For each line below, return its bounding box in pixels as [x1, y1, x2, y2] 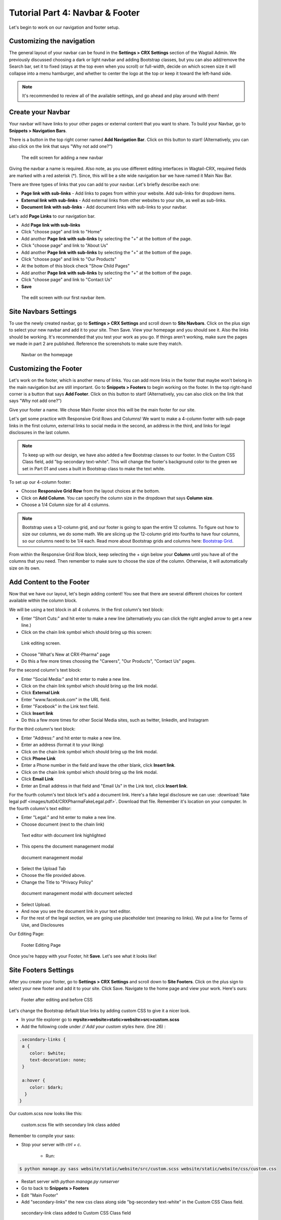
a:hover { [22, 1078, 45, 1083]
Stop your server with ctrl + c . [21, 1142, 81, 1148]
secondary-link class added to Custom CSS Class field [21, 1210, 131, 1216]
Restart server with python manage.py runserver [21, 1179, 120, 1184]
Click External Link [21, 690, 60, 695]
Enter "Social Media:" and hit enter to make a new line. [21, 676, 131, 682]
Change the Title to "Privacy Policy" [21, 879, 94, 885]
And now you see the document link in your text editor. [21, 908, 131, 915]
